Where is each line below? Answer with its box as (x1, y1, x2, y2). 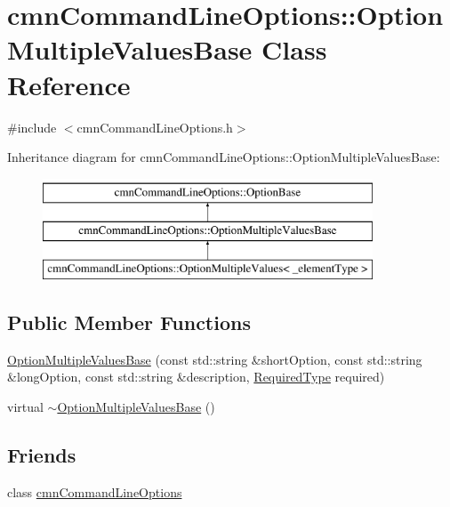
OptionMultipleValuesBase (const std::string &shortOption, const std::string (7, 350, 422, 368)
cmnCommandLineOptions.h (76, 117, 233, 136)
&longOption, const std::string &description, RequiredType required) (7, 367, 385, 386)
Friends (7, 441, 76, 469)
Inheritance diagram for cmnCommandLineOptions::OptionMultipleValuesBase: (7, 148, 440, 166)
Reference (7, 66, 131, 102)
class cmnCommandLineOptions (7, 482, 182, 501)
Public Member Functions (7, 309, 251, 336)
